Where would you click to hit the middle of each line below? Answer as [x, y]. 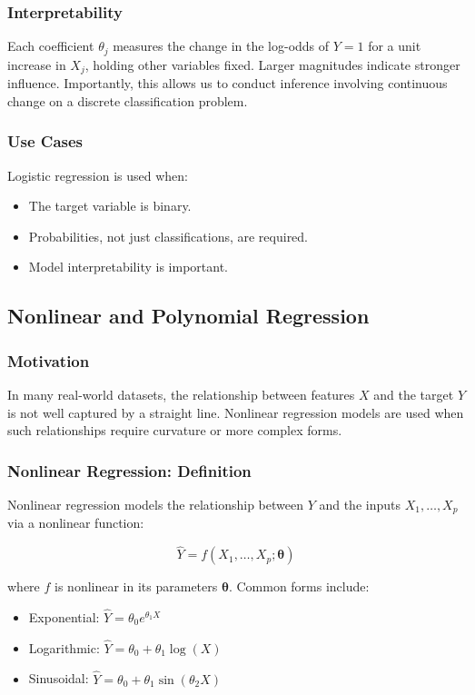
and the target [414, 394]
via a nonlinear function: [76, 523]
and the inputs [360, 504]
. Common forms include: [299, 586]
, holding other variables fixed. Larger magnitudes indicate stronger [272, 64]
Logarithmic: [64, 647]
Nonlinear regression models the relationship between [155, 504]
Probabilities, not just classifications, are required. [168, 236]
